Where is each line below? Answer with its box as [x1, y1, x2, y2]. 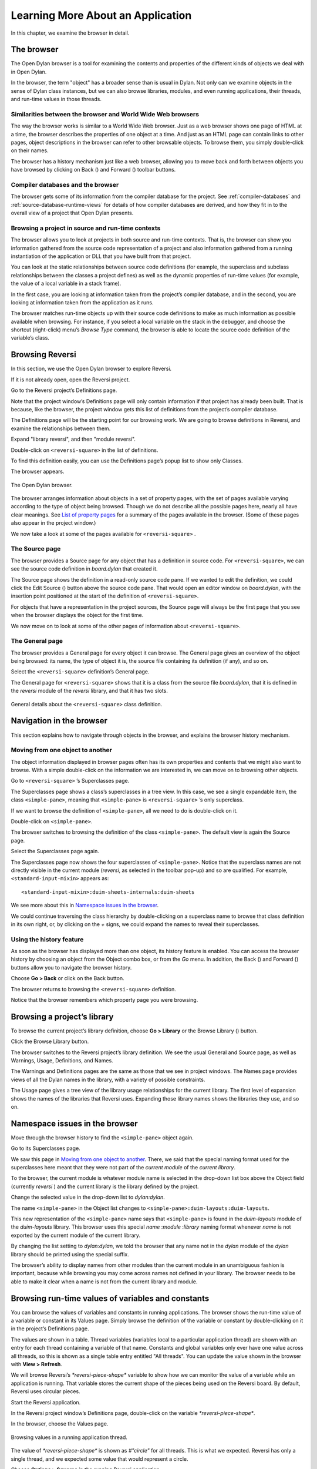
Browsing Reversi [11, 350, 76, 360]
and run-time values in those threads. [11, 96, 102, 103]
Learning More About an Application [11, 9, 192, 22]
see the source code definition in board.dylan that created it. [11, 565, 158, 572]
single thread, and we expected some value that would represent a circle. [11, 1455, 188, 1463]
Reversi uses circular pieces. [11, 1388, 80, 1395]
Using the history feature [11, 935, 84, 943]
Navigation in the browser [11, 716, 108, 726]
